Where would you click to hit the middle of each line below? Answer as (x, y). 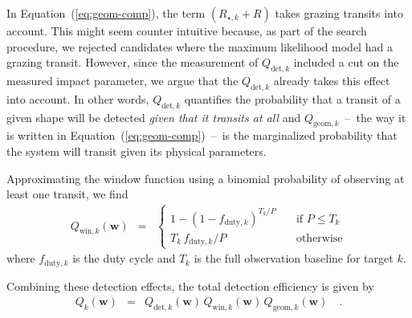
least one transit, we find (67, 194)
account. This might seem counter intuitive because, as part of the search (187, 31)
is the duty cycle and (124, 258)
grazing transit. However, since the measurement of (133, 62)
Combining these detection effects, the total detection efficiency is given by (190, 285)
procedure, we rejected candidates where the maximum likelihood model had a (200, 46)
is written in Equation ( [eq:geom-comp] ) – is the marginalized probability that (202, 135)
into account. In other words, (78, 98)
